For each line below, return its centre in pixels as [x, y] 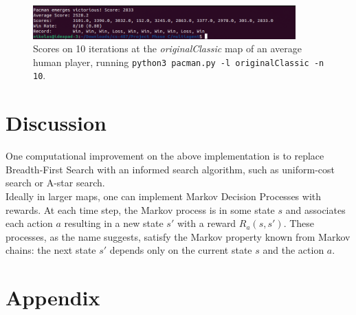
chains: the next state [51, 250]
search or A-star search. [55, 183]
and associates [315, 209]
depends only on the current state [181, 250]
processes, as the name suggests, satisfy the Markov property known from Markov [178, 236]
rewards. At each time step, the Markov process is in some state [140, 209]
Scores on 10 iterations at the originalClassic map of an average [167, 48]
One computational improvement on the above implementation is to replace [165, 156]
